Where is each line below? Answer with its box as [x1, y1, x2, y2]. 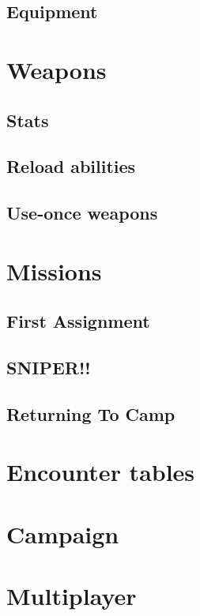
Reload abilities [6, 154, 136, 178]
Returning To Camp [6, 401, 175, 426]
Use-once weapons [6, 201, 158, 225]
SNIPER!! [6, 355, 91, 380]
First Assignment [6, 309, 150, 333]
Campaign [6, 517, 119, 550]
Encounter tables [6, 456, 195, 488]
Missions [6, 254, 102, 287]
